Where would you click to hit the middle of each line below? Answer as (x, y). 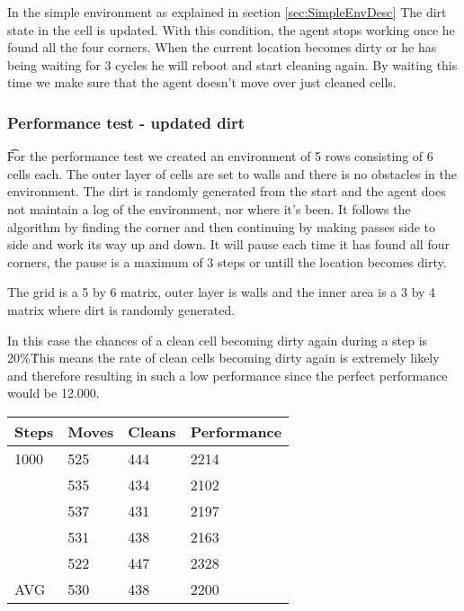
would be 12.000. (54, 393)
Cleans (152, 431)
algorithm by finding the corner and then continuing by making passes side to (222, 226)
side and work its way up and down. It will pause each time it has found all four (228, 244)
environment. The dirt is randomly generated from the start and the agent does (227, 191)
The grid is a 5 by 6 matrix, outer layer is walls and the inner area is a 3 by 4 (222, 292)
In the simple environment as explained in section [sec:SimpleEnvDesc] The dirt (227, 12)
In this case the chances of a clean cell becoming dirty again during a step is (218, 340)
